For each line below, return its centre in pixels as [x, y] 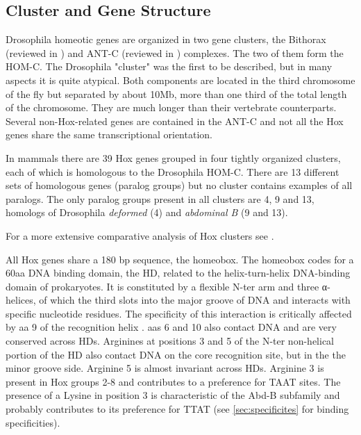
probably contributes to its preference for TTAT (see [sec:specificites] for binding [177, 409]
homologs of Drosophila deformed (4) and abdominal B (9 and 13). [147, 212]
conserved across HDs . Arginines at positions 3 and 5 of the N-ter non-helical [170, 341]
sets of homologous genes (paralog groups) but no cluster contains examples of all [179, 185]
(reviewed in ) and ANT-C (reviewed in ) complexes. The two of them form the [175, 52]
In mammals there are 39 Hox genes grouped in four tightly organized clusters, [173, 157]
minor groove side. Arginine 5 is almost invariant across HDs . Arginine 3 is [165, 368]
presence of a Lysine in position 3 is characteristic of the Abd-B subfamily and [173, 395]
